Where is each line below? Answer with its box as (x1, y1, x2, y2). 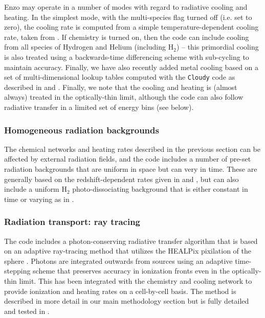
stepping (4, 265, 31, 276)
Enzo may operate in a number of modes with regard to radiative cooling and (4, 2, 248, 12)
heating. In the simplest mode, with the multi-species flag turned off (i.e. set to (4, 11, 252, 22)
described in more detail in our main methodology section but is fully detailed (4, 296, 249, 306)
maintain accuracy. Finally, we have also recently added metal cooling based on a (4, 61, 259, 72)
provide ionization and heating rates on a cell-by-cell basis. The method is (4, 285, 236, 296)
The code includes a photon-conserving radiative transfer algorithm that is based (4, 235, 258, 246)
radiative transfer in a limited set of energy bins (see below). (4, 102, 194, 112)
